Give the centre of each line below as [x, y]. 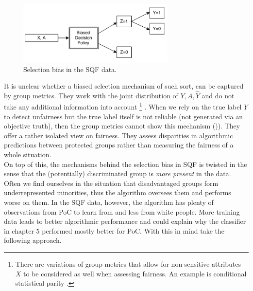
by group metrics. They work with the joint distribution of [91, 95]
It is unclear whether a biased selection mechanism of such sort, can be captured [124, 86]
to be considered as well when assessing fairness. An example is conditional [135, 273]
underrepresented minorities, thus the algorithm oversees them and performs [118, 192]
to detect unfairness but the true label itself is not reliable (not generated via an [124, 116]
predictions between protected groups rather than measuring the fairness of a [119, 145]
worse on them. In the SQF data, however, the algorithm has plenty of [109, 202]
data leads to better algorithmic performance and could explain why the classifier [125, 221]
